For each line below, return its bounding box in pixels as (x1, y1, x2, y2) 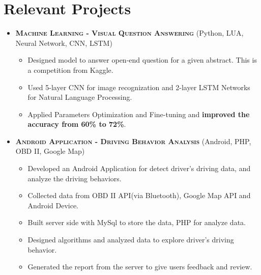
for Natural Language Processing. (27, 92, 132, 102)
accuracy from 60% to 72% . (27, 119, 126, 129)
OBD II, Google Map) (15, 146, 85, 156)
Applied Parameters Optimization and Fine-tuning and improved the (27, 108, 250, 119)
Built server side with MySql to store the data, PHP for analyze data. (27, 217, 246, 228)
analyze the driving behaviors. (27, 173, 122, 183)
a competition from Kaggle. (27, 64, 113, 75)
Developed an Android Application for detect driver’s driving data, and (27, 163, 251, 174)
